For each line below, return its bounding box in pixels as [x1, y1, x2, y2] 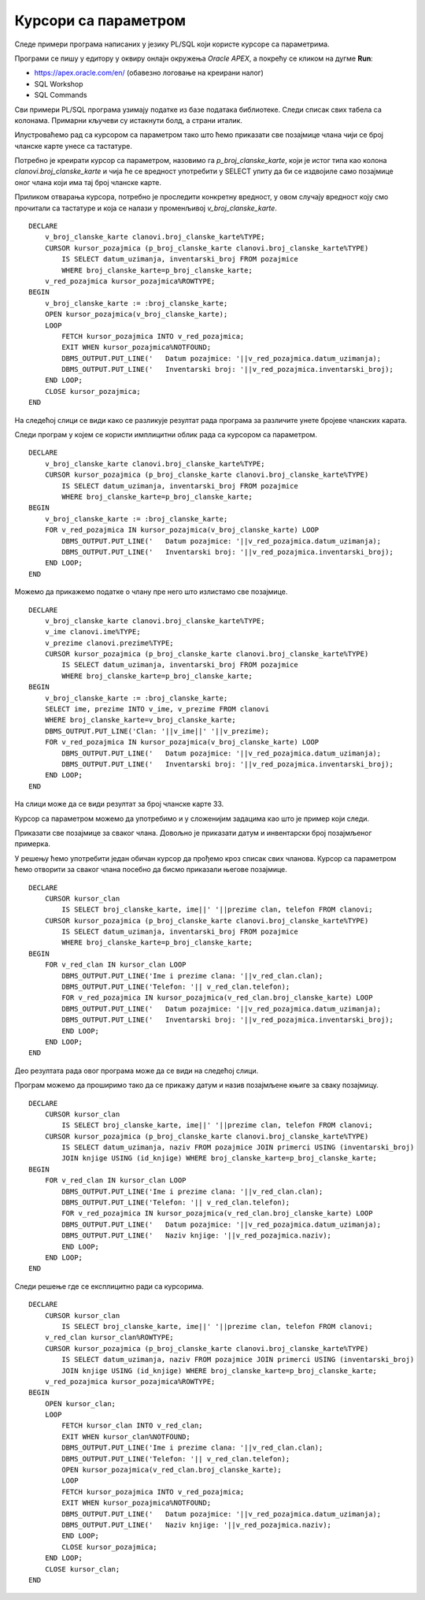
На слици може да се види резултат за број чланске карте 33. [14, 800, 224, 809]
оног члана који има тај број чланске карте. [14, 177, 161, 187]
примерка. [14, 839, 51, 848]
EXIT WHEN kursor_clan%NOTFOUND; [61, 1432, 190, 1441]
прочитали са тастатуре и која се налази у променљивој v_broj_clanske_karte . [14, 203, 277, 213]
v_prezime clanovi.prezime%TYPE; [44, 638, 175, 648]
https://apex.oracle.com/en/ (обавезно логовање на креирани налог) [34, 68, 264, 78]
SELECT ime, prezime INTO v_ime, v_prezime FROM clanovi [44, 705, 269, 714]
